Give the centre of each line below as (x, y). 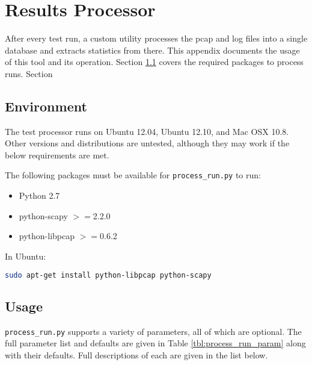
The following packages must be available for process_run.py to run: (133, 175)
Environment (46, 106)
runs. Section (29, 73)
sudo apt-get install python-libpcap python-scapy (108, 275)
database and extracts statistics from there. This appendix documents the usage (152, 50)
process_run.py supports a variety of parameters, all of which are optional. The (153, 331)
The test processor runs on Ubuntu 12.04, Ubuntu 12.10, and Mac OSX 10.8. (147, 131)
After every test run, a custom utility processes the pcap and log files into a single (156, 38)
